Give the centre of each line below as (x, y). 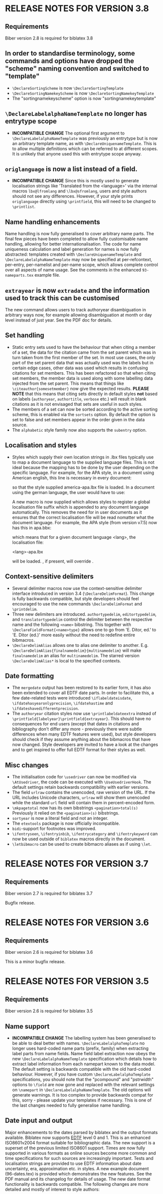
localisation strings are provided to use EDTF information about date (73, 1163)
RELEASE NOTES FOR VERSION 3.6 (77, 922)
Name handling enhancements (53, 222)
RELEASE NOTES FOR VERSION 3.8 (77, 9)
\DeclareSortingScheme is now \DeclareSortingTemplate (68, 88)
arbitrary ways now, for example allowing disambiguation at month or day (79, 315)
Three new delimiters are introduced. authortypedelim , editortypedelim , (84, 614)
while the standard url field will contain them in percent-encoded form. (83, 803)
